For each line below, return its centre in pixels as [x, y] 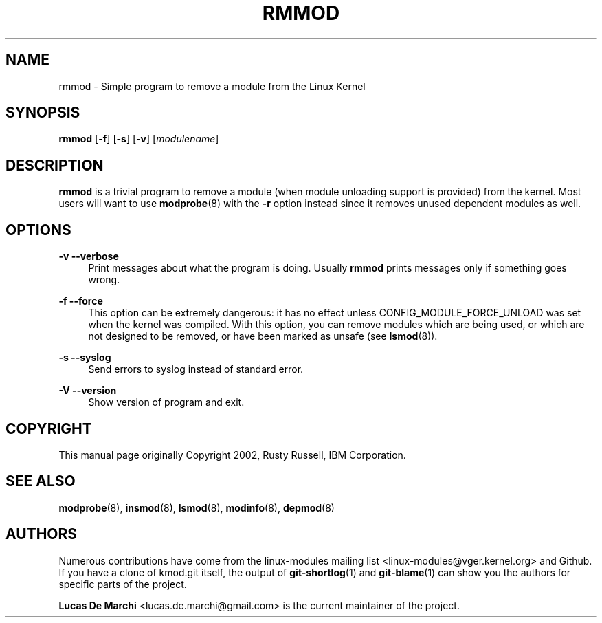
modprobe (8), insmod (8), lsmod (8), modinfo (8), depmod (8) [197, 507]
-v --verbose [89, 256]
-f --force [81, 301]
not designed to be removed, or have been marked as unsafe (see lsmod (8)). [263, 336]
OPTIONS [38, 230]
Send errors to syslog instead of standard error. [196, 369]
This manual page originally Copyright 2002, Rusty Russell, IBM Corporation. [232, 455]
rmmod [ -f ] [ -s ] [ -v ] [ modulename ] [139, 139]
